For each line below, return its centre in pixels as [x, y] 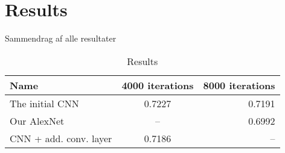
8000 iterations [239, 85]
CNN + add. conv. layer [61, 138]
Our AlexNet [37, 120]
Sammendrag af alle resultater [61, 38]
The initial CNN [44, 103]
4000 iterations [158, 85]
